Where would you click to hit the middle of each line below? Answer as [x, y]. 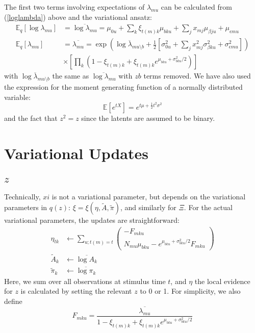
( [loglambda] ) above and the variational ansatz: [78, 17]
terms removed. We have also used [197, 76]
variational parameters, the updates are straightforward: [92, 220]
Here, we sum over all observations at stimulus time [85, 281]
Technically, [22, 196]
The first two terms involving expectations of [74, 7]
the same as [71, 76]
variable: [17, 97]
